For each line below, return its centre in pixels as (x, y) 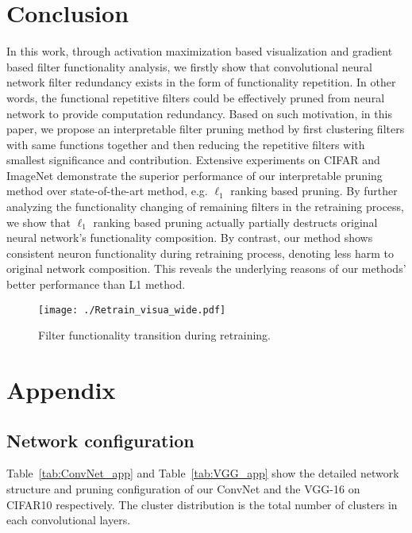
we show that (39, 222)
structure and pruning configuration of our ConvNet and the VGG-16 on (183, 489)
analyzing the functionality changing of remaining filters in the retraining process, (205, 207)
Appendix (61, 390)
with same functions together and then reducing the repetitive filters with (186, 144)
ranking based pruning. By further (314, 191)
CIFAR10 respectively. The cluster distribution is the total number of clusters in (202, 504)
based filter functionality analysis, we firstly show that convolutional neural (189, 66)
